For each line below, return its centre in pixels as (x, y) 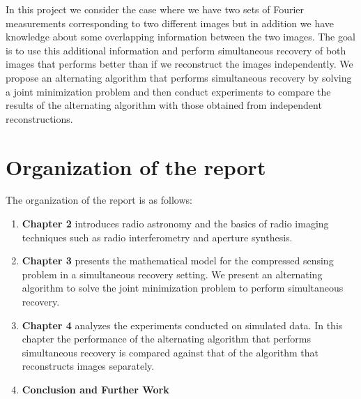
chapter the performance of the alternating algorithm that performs (166, 339)
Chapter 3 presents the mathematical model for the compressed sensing (178, 261)
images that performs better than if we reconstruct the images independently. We (179, 64)
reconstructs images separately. (88, 366)
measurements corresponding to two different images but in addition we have (170, 23)
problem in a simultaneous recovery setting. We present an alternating (172, 274)
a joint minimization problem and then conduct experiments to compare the (168, 91)
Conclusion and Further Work (95, 389)
